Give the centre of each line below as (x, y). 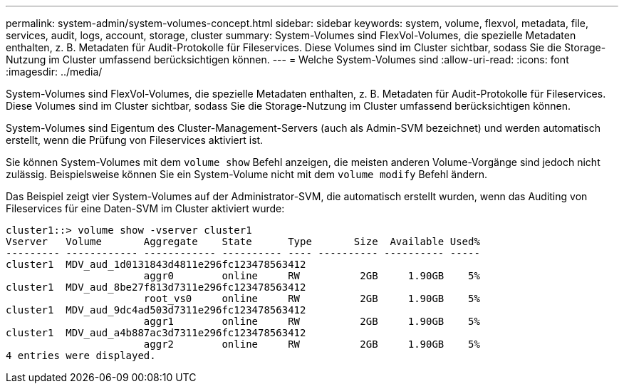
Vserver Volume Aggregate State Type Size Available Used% (243, 242)
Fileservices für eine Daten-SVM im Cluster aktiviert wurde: (145, 208)
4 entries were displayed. (81, 356)
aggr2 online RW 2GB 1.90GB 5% (312, 344)
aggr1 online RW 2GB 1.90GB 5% (312, 321)
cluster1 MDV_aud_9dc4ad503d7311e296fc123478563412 (156, 310)
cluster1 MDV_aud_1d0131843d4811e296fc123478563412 (156, 264)
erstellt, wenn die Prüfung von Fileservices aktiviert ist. (135, 140)
